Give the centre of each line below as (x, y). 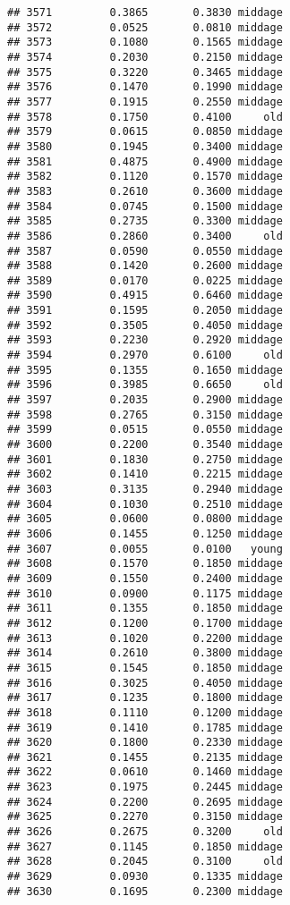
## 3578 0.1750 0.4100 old (145, 117)
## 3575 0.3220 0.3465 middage (145, 72)
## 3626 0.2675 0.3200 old (145, 832)
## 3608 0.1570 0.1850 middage (145, 564)
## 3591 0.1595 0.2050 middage (145, 311)
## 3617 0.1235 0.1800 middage (145, 698)
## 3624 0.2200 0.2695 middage (145, 802)
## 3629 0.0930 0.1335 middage (145, 877)
